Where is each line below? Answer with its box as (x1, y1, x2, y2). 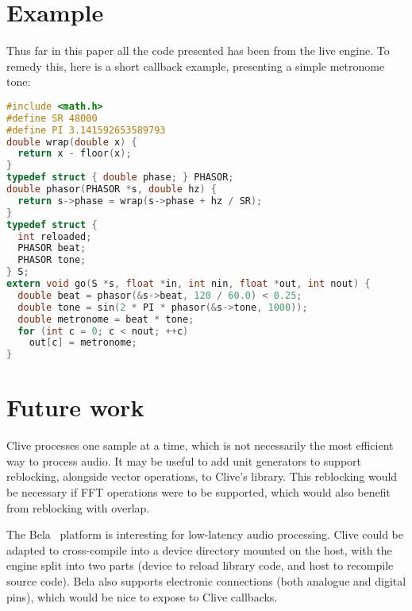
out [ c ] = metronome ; (29, 337, 137, 349)
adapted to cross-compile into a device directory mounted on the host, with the (6, 541, 392, 558)
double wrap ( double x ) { (6, 136, 137, 148)
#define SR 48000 (6, 112, 98, 124)
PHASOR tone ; (17, 254, 87, 266)
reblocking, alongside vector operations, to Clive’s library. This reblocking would (6, 468, 398, 485)
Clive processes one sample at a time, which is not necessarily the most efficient (6, 437, 394, 454)
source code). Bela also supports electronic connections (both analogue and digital (6, 573, 406, 590)
